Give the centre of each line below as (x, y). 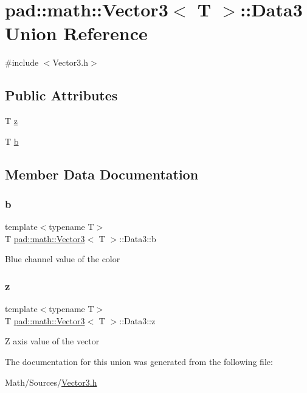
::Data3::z (137, 320)
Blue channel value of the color (63, 259)
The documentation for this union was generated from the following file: (139, 362)
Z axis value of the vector (52, 341)
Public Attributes (61, 95)
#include (22, 62)
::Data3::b (138, 238)
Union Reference (76, 33)
